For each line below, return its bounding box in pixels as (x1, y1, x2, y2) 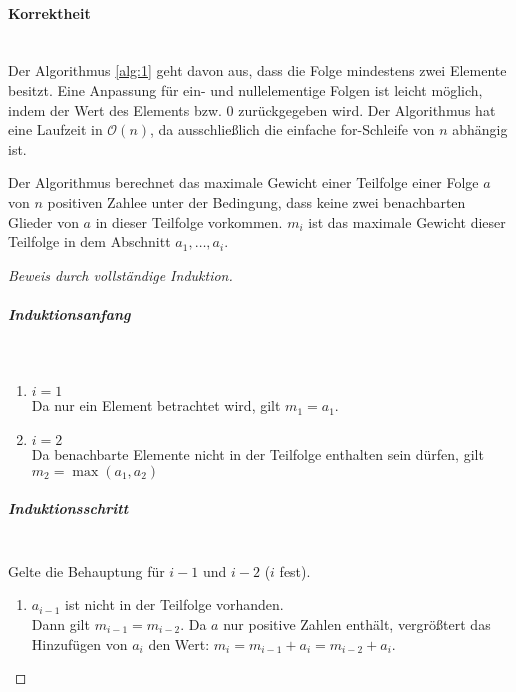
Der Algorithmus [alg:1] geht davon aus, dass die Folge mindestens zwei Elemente (8, 60, 507, 81)
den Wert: (148, 633, 210, 654)
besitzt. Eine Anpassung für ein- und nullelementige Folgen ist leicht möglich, (8, 79, 483, 100)
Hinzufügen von (31, 633, 128, 654)
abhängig (452, 119, 508, 140)
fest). (279, 560, 311, 581)
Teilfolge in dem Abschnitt (8, 231, 171, 252)
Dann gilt (31, 614, 90, 635)
